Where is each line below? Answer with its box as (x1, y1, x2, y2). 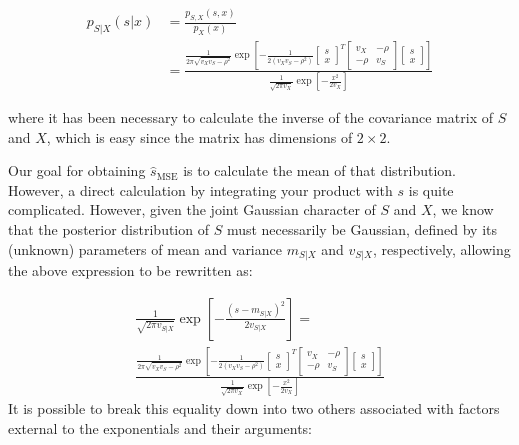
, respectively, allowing (372, 238, 511, 259)
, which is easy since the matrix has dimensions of (46, 126, 353, 147)
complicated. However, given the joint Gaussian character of (8, 199, 376, 220)
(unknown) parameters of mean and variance (8, 238, 282, 259)
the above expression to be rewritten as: (8, 260, 253, 281)
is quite (408, 179, 454, 200)
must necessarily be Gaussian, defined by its (226, 219, 497, 240)
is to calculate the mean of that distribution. (183, 160, 457, 181)
